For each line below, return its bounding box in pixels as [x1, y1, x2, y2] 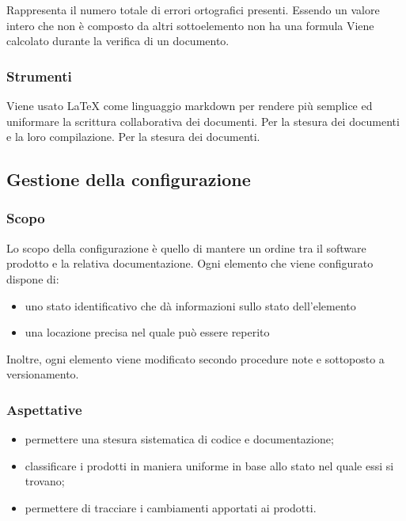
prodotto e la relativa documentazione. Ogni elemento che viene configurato [6, 255, 374, 272]
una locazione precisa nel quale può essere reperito [25, 324, 270, 340]
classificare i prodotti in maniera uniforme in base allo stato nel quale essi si [25, 457, 394, 473]
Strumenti [6, 66, 72, 86]
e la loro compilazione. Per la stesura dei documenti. [6, 128, 260, 145]
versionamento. [6, 366, 79, 382]
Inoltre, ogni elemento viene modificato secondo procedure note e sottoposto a [6, 350, 385, 367]
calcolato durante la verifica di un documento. [6, 32, 230, 49]
